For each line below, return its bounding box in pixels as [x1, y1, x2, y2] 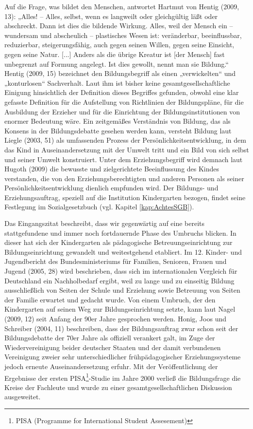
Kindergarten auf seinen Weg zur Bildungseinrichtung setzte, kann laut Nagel [4, 304, 236, 314]
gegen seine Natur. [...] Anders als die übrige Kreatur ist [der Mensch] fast [4, 49, 225, 59]
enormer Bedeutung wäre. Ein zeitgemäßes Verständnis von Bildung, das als [4, 116, 231, 126]
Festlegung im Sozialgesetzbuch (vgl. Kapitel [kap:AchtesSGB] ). [4, 202, 194, 212]
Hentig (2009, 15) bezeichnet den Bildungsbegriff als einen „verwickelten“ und [4, 68, 236, 78]
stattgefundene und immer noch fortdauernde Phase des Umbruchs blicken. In [4, 227, 236, 238]
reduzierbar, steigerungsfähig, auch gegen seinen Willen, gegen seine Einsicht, [4, 39, 235, 50]
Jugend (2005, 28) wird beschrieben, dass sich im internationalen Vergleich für [4, 266, 237, 276]
